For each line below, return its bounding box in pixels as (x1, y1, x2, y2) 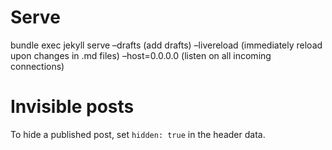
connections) (10, 60, 65, 72)
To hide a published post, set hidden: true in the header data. (10, 128, 266, 140)
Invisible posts (10, 96, 135, 118)
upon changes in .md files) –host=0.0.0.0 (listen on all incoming (10, 49, 272, 61)
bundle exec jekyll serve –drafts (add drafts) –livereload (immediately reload (10, 39, 323, 51)
